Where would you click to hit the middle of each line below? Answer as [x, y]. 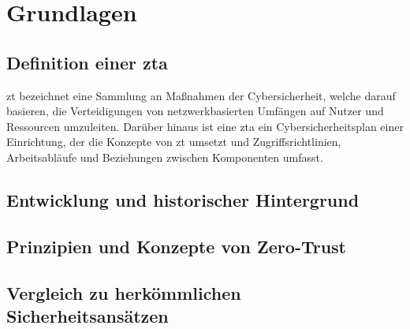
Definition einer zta [87, 62]
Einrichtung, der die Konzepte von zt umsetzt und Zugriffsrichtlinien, [174, 142]
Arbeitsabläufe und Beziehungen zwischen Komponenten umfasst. [165, 157]
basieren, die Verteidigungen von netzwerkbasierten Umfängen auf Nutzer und [195, 111]
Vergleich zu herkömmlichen [124, 292]
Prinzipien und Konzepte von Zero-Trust [177, 246]
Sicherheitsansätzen [88, 315]
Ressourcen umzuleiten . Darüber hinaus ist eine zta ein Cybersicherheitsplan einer [205, 126]
